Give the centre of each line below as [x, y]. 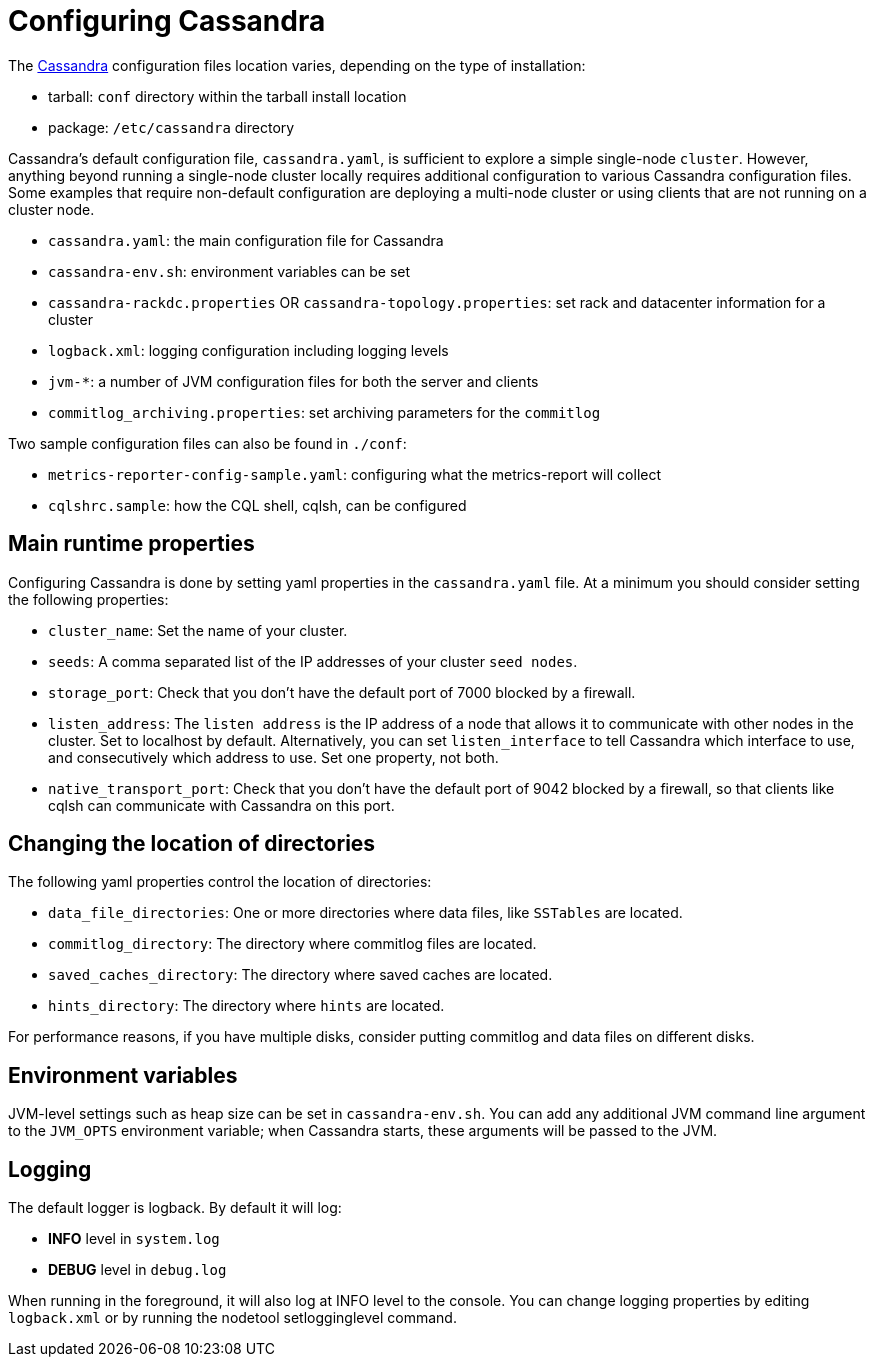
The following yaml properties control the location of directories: [220, 882]
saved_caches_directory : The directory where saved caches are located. [300, 975]
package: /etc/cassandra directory [171, 127]
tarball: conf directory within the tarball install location [227, 96]
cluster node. [51, 209]
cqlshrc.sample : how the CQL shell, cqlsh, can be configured [257, 505]
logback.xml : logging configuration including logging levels [248, 350]
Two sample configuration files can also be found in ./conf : [207, 443]
